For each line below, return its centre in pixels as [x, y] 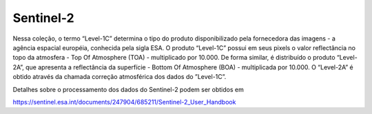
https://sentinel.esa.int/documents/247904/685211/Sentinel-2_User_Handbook [124, 102]
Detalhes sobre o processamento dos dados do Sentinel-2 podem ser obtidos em [128, 89]
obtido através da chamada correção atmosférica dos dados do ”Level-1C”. [120, 77]
